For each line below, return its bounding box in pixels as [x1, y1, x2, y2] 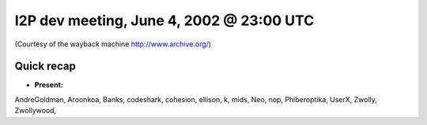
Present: [34, 80, 63, 90]
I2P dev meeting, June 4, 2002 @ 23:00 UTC [14, 12, 315, 29]
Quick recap [14, 60, 77, 73]
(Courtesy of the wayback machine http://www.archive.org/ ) [14, 39, 212, 49]
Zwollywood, [14, 106, 57, 116]
